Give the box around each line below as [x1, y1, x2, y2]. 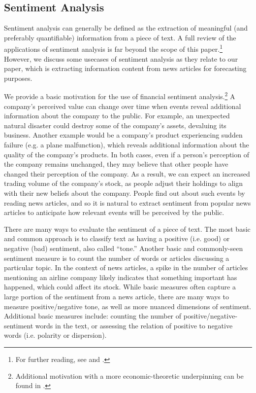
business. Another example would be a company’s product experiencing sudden [4, 130, 243, 140]
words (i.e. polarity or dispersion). [4, 330, 107, 340]
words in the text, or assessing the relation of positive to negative [35, 320, 233, 330]
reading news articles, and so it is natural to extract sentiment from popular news [4, 197, 251, 208]
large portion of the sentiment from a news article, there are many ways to [4, 291, 229, 301]
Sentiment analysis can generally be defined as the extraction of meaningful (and [4, 23, 248, 33]
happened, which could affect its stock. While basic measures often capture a [4, 282, 236, 292]
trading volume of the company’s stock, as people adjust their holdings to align [4, 178, 243, 188]
